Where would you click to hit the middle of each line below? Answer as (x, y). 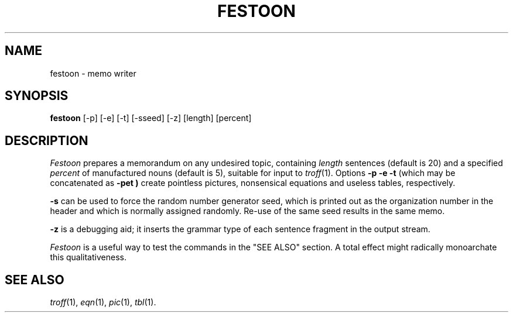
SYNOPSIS (37, 96)
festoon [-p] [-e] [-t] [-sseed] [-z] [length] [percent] (151, 118)
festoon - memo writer (93, 73)
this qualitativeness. (88, 257)
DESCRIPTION (47, 140)
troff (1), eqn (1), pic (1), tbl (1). (103, 302)
